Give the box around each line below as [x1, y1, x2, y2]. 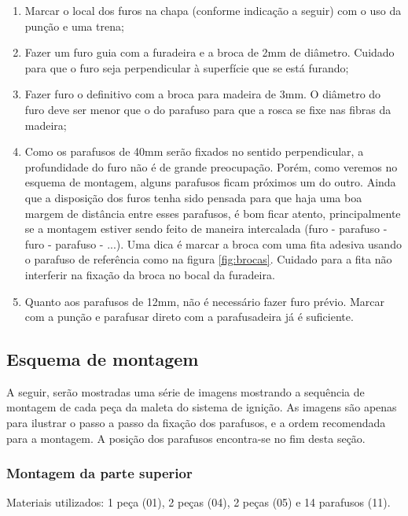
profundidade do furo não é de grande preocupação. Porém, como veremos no [24, 158, 398, 175]
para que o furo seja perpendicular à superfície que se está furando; [24, 59, 349, 76]
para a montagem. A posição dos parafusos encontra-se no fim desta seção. [6, 429, 366, 446]
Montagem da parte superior [6, 463, 193, 483]
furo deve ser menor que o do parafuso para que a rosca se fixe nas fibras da [24, 101, 391, 117]
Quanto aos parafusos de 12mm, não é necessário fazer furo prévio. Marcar [24, 293, 384, 309]
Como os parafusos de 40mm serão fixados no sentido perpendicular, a [24, 143, 364, 160]
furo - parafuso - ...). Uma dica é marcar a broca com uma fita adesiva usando [24, 235, 402, 252]
